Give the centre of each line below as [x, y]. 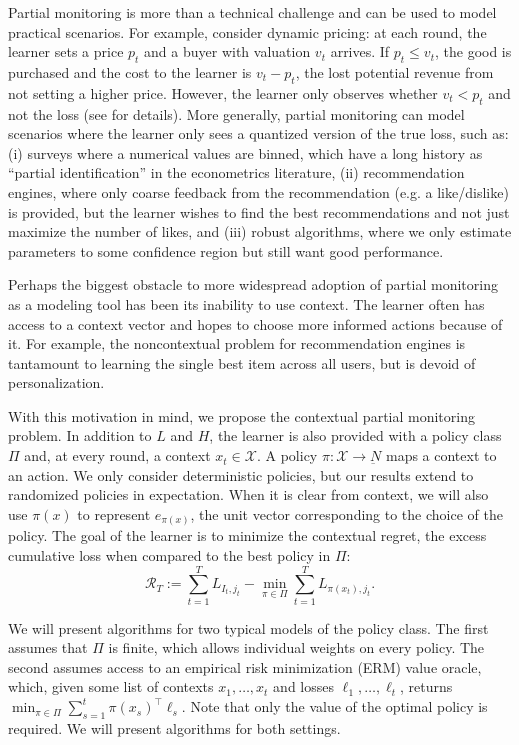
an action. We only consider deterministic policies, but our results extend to [241, 474]
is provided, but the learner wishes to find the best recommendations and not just [259, 211]
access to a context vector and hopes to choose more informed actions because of [255, 323]
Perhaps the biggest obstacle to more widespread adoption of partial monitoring [253, 284]
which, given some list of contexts [111, 686]
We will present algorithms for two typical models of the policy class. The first [248, 627]
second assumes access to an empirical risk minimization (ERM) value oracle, [245, 666]
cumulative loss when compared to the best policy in [169, 554]
